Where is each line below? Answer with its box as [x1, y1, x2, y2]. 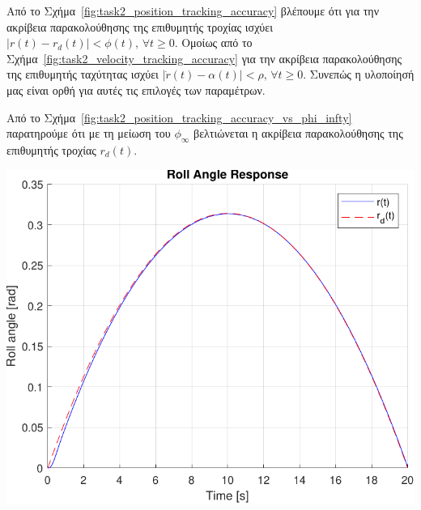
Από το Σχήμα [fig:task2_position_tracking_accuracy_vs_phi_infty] [6, 108, 352, 125]
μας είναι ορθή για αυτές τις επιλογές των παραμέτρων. [6, 81, 266, 98]
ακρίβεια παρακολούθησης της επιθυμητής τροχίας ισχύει [6, 18, 273, 35]
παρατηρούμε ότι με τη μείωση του [6, 125, 171, 142]
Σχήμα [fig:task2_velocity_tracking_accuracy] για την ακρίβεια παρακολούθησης [6, 49, 402, 66]
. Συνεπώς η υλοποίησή [303, 66, 415, 83]
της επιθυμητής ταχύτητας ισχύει [6, 66, 159, 83]
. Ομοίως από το [174, 34, 253, 51]
